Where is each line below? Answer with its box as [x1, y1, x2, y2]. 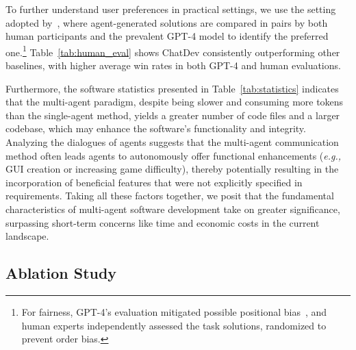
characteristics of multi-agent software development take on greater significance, [5, 201, 340, 216]
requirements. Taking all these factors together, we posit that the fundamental [5, 188, 334, 203]
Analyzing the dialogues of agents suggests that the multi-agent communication [5, 135, 339, 149]
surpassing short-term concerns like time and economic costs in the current [5, 215, 320, 229]
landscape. [5, 229, 49, 243]
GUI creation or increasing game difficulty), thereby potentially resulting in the [5, 162, 339, 176]
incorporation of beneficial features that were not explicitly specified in [5, 175, 303, 189]
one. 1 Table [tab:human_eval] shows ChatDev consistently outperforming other [5, 42, 340, 59]
